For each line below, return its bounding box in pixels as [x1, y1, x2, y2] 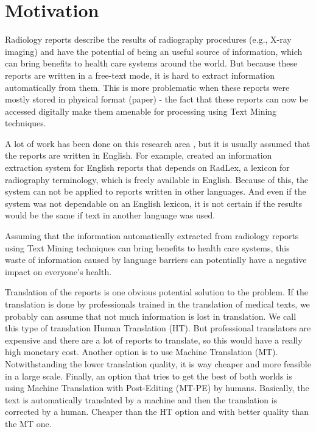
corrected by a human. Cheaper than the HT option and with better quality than [5, 405, 309, 418]
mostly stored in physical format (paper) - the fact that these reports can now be [5, 93, 308, 106]
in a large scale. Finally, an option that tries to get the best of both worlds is [5, 369, 292, 382]
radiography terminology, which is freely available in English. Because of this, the [5, 173, 309, 185]
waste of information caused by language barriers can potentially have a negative [5, 253, 307, 266]
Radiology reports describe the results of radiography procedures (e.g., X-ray [5, 33, 292, 46]
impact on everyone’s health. [5, 265, 112, 278]
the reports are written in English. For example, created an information [5, 149, 272, 162]
